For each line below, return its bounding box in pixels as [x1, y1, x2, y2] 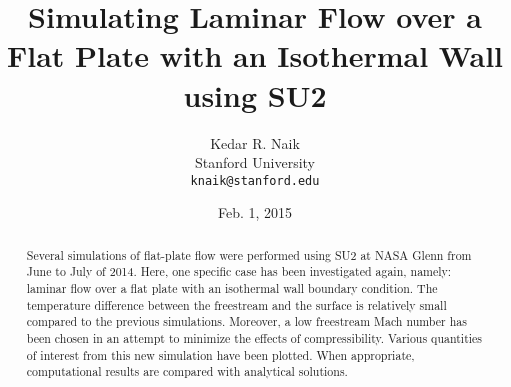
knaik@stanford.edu [190, 173, 320, 188]
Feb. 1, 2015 [217, 202, 293, 223]
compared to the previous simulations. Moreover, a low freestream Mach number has [26, 313, 467, 330]
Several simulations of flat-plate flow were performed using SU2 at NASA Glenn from [26, 246, 472, 263]
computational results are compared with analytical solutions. [26, 363, 348, 380]
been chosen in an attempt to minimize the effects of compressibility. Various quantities [26, 330, 483, 347]
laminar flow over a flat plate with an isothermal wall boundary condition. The [26, 280, 438, 297]
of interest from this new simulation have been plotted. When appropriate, [26, 346, 415, 363]
